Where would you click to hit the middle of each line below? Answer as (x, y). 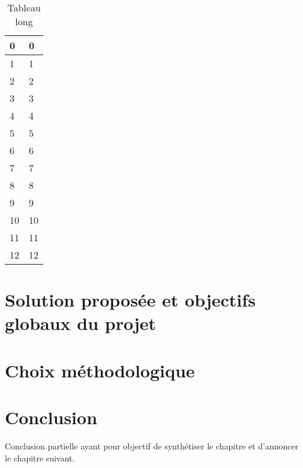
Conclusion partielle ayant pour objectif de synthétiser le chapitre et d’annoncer (152, 446)
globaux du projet (81, 323)
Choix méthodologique (100, 370)
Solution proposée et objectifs (130, 300)
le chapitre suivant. (40, 457)
